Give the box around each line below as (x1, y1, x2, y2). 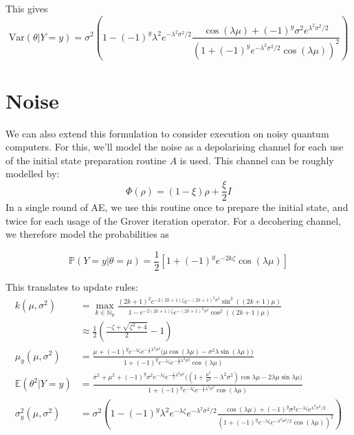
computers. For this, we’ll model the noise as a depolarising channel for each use (5, 140, 344, 154)
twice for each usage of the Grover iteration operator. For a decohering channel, (5, 213, 341, 227)
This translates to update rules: (5, 279, 138, 293)
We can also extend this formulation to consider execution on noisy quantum (5, 126, 329, 140)
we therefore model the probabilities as (5, 227, 169, 241)
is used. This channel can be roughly (179, 153, 334, 167)
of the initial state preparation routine (5, 153, 166, 167)
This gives (5, 1, 48, 15)
